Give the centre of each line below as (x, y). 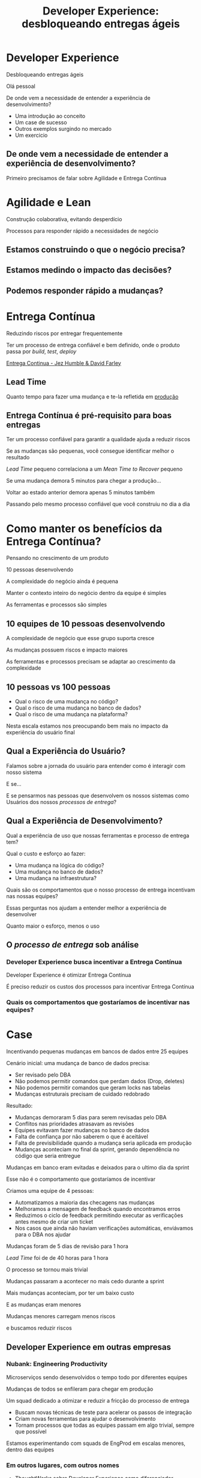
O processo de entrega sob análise (73, 945)
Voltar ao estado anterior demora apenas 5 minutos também (80, 492)
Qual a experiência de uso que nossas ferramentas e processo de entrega (98, 835)
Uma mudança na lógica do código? (59, 865)
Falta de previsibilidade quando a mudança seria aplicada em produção (103, 1143)
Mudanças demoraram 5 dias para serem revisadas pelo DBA (91, 1118)
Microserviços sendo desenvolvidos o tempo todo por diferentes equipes (97, 1377)
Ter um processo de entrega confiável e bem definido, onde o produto (93, 345)
